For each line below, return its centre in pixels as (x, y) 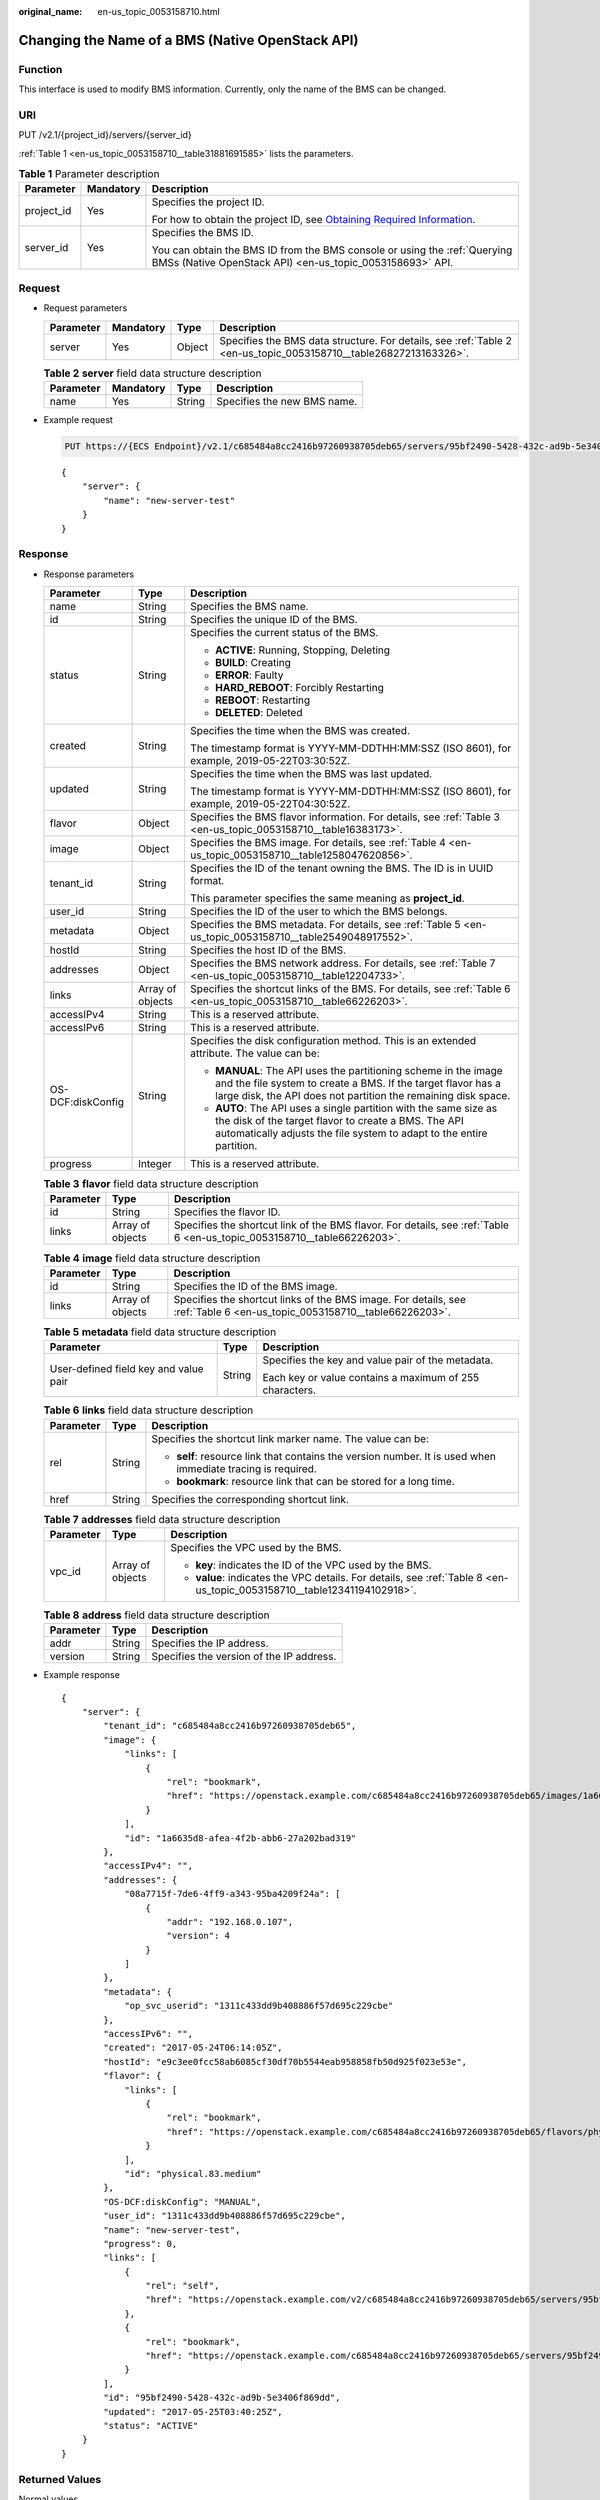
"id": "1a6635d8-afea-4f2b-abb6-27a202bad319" (240, 1838)
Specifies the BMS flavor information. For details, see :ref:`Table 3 (345, 817)
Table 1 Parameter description (89, 174)
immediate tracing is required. (246, 1468)
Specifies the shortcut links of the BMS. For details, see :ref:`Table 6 (350, 989)
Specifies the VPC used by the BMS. (256, 1547)
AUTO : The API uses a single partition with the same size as (356, 1108)
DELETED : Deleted (259, 713)
